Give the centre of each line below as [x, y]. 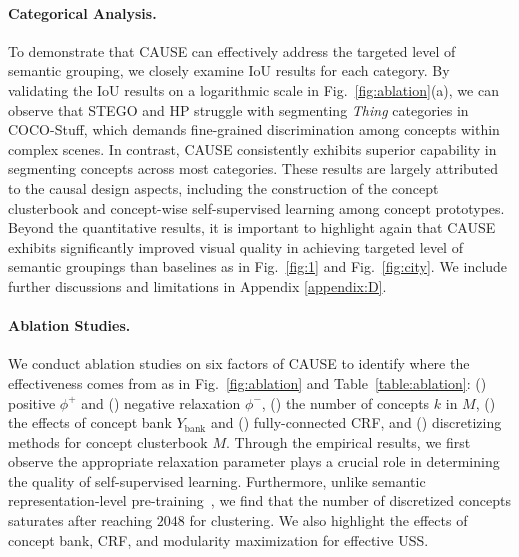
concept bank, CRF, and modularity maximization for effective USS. [218, 539]
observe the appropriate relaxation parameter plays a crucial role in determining [254, 461]
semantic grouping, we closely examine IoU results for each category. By [229, 70]
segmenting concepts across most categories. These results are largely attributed [253, 168]
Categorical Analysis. [82, 12]
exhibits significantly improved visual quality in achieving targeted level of [235, 246]
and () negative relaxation [161, 402]
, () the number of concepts [345, 402]
